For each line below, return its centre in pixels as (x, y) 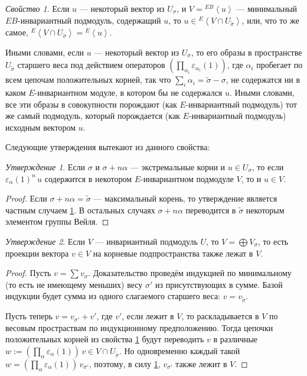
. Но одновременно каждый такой (179, 350)
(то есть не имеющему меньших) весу (74, 284)
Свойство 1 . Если (37, 8)
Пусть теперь (29, 316)
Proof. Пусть (28, 273)
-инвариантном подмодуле (187, 178)
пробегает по (280, 65)
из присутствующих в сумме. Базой (219, 284)
